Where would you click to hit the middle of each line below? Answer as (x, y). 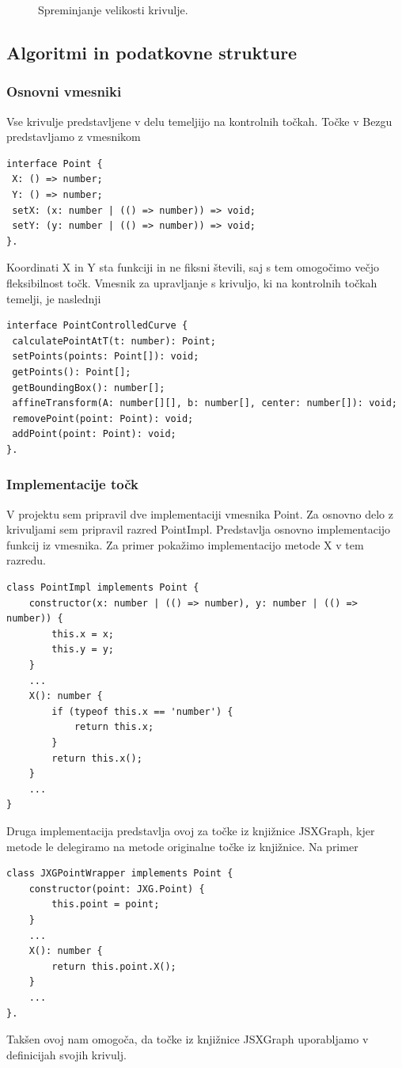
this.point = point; (106, 905)
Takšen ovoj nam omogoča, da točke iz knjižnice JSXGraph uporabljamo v (188, 1039)
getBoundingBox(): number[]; (89, 388)
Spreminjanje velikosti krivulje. (113, 10)
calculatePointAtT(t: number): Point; (114, 341)
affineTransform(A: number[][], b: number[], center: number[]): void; (205, 403)
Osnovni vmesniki (64, 91)
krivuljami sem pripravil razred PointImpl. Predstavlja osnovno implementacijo (199, 529)
